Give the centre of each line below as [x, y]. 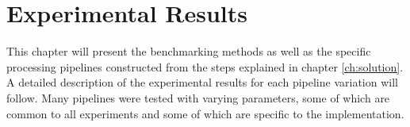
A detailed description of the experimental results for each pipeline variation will [202, 82]
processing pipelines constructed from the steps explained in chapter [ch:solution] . [205, 66]
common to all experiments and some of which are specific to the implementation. [205, 113]
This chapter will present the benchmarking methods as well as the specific [189, 51]
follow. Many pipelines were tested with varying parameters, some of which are [198, 97]
